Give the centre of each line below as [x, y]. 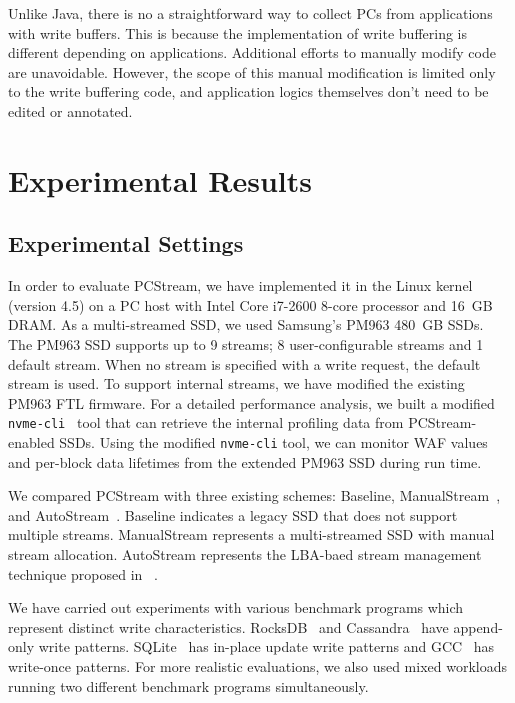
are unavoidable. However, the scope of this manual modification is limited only [252, 71]
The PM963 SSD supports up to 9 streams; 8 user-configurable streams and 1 [246, 343]
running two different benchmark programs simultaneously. [188, 685]
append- [478, 626]
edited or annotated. [70, 110]
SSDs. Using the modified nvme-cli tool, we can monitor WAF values [273, 441]
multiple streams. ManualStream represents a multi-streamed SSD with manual [251, 534]
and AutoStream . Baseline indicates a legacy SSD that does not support [233, 514]
